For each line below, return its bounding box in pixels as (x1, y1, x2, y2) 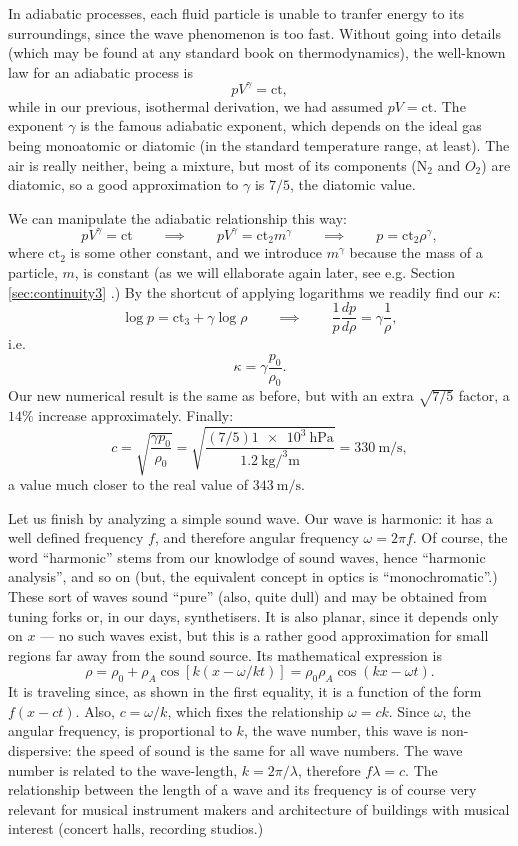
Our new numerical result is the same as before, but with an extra (8, 385, 414, 406)
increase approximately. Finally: (38, 405, 234, 426)
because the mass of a (349, 242, 483, 263)
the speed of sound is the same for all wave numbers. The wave (76, 740, 463, 761)
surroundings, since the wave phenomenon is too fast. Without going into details (8, 22, 501, 43)
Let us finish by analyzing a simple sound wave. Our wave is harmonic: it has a (8, 507, 493, 528)
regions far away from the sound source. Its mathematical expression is (8, 644, 442, 665)
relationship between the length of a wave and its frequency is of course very (8, 779, 477, 800)
